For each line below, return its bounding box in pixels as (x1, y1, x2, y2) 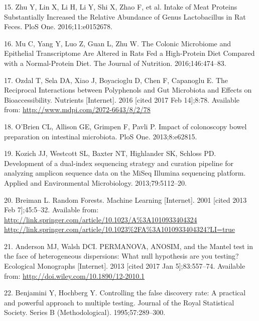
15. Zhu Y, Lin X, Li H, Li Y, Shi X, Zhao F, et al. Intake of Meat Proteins (4, 2, 237, 12)
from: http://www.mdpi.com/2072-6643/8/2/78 (4, 104, 151, 115)
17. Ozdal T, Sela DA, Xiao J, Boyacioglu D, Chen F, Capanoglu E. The (4, 74, 228, 85)
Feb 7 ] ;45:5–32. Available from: (4, 204, 99, 215)
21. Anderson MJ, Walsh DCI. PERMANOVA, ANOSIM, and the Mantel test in (4, 240, 253, 251)
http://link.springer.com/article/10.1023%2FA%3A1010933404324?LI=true (4, 224, 235, 234)
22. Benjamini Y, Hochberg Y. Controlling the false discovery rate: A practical (4, 287, 246, 298)
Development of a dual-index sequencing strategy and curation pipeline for (4, 157, 234, 168)
